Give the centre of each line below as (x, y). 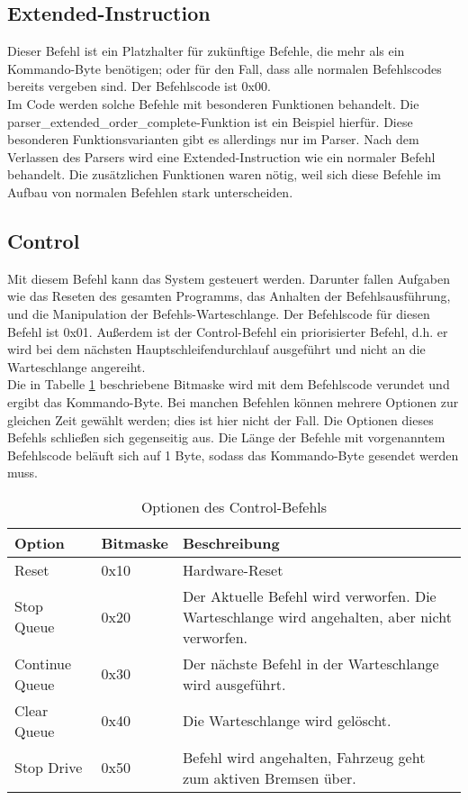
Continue (43, 663)
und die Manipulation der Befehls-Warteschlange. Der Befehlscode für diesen (219, 313)
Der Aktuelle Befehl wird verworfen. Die (309, 595)
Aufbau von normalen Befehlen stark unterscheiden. (150, 191)
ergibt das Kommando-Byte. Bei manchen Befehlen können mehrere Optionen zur (233, 401)
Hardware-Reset (233, 569)
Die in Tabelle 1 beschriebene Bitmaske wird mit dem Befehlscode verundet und (229, 384)
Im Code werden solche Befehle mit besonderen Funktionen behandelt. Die (213, 103)
